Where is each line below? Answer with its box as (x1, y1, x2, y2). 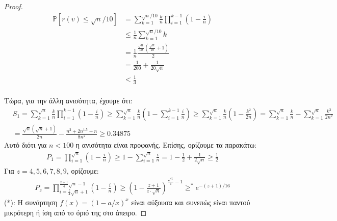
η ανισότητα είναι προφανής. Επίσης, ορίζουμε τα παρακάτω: (75, 140, 256, 150)
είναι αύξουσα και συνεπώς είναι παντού (131, 197, 250, 207)
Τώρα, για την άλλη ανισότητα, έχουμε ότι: (4, 95, 133, 106)
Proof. (4, 1, 23, 11)
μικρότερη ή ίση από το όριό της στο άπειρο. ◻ (4, 207, 147, 217)
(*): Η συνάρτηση (4, 197, 58, 207)
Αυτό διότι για (4, 140, 47, 150)
